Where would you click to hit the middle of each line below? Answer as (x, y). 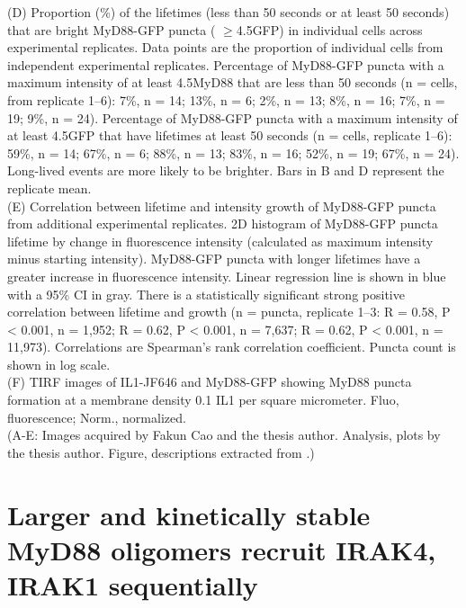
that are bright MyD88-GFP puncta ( (112, 29)
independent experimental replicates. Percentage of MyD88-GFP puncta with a (226, 64)
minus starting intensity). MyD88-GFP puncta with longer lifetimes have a (214, 259)
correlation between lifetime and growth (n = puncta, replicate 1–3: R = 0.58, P (229, 312)
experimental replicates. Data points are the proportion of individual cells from (225, 47)
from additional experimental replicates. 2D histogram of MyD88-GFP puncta (223, 224)
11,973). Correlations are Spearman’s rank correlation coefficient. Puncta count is (232, 347)
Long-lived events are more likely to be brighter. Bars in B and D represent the (226, 170)
